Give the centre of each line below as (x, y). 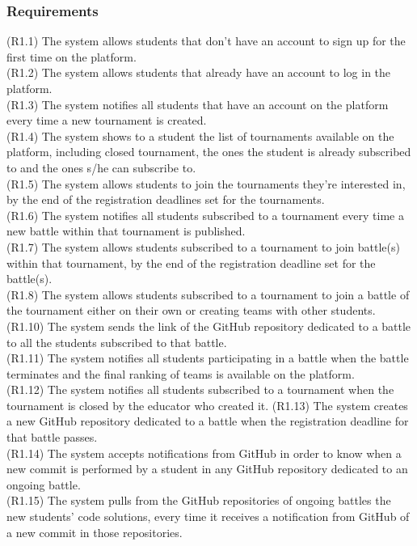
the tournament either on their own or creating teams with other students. (191, 310)
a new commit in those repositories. (95, 532)
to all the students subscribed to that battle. (117, 342)
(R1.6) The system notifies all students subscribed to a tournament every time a (205, 215)
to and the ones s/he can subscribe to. (101, 167)
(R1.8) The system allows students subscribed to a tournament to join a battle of (208, 294)
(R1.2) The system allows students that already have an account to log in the (199, 72)
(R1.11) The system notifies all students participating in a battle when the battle (208, 358)
